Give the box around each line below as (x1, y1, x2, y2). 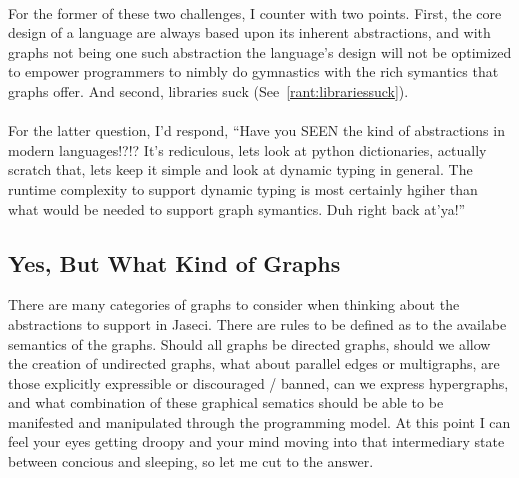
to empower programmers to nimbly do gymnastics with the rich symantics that (8, 61, 499, 82)
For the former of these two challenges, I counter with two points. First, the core (8, 2, 502, 23)
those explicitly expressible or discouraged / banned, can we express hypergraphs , (8, 372, 509, 393)
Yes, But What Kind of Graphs (8, 247, 341, 278)
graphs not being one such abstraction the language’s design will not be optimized (8, 41, 512, 62)
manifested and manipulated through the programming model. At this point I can (8, 411, 511, 432)
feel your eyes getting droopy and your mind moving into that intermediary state (8, 431, 505, 452)
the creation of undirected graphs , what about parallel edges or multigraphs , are (8, 353, 500, 374)
